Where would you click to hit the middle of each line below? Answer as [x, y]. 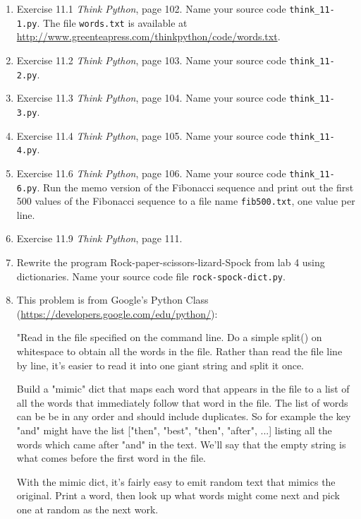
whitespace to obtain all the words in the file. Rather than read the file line [179, 351]
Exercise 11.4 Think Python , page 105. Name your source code [151, 135]
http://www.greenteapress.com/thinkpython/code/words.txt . [148, 36]
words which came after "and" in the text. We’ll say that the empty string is [181, 444]
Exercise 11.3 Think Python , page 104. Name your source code [151, 98]
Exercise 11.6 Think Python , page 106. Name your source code [151, 173]
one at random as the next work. [87, 509]
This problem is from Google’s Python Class [112, 300]
